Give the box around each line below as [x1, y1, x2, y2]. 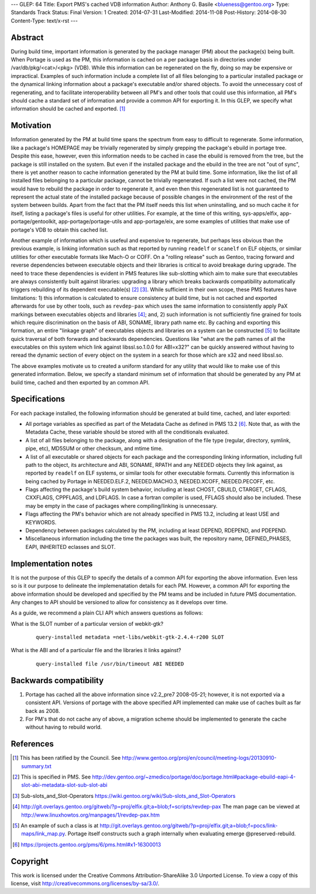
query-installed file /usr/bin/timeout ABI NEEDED [36, 660, 184, 667]
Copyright [11, 856, 49, 866]
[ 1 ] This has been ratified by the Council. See [12, 755, 121, 762]
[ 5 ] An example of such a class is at [12, 822, 99, 829]
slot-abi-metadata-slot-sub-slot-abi [21, 782, 108, 789]
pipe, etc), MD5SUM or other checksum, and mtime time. [25, 445, 163, 452]
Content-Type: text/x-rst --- [11, 17, 78, 24]
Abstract [11, 32, 44, 42]
